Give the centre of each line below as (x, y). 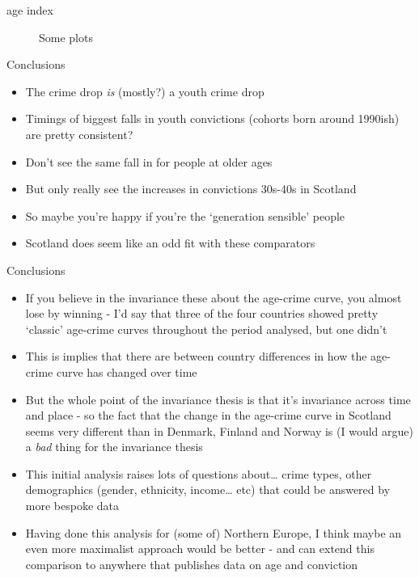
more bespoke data (72, 506)
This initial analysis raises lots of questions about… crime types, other (199, 473)
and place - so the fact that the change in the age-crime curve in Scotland (208, 415)
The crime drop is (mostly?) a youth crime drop (145, 91)
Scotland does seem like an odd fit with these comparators (170, 243)
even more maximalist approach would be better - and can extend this (200, 548)
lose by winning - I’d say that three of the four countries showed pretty (202, 313)
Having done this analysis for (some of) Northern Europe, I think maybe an (214, 532)
